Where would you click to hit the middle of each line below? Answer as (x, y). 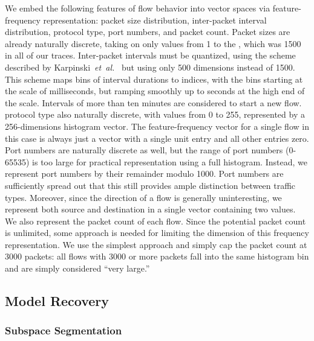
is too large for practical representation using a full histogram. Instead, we (170, 161)
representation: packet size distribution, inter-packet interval (155, 20)
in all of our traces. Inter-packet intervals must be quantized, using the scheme (150, 55)
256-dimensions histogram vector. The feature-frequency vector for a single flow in (157, 126)
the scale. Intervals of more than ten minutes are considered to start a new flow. (153, 102)
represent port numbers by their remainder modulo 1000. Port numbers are (144, 174)
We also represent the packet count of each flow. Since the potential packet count (155, 221)
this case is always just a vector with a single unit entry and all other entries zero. (157, 138)
